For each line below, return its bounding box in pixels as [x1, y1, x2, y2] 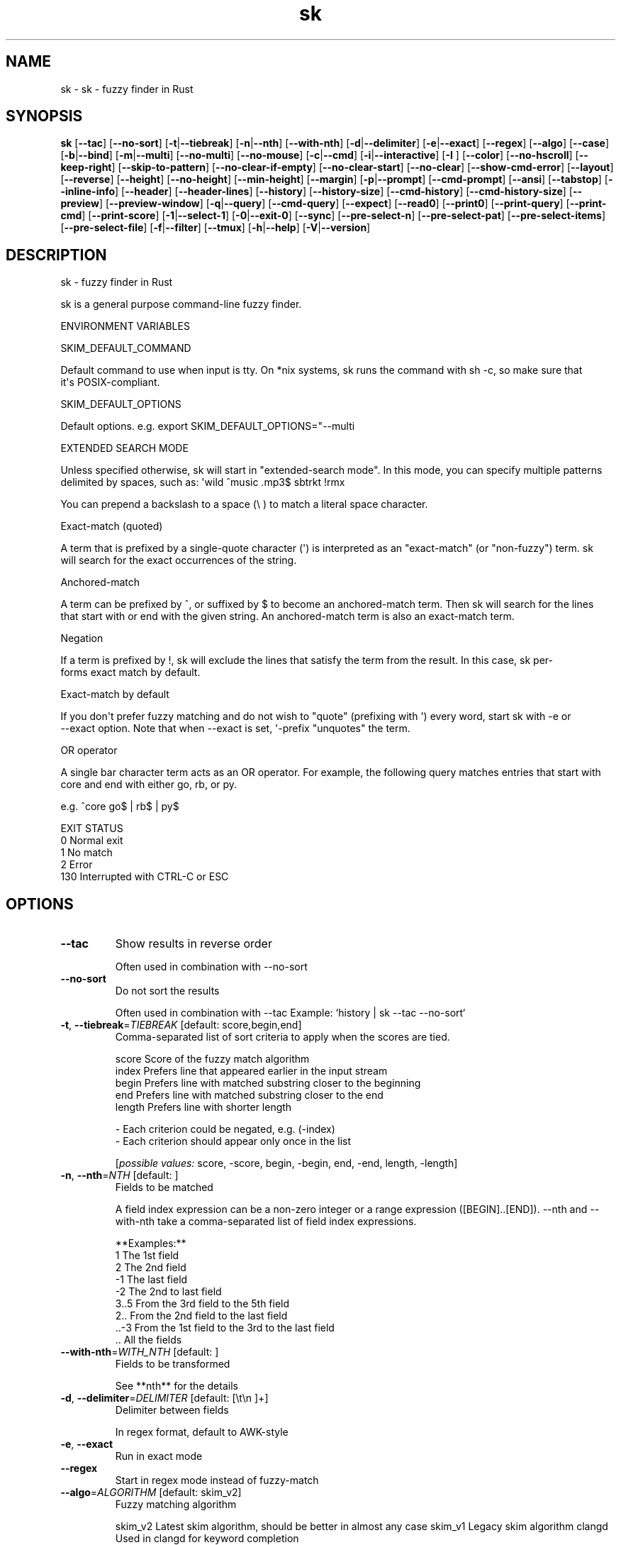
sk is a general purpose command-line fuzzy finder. [60, 298, 302, 311]
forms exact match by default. [60, 666, 201, 679]
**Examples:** [115, 1237, 186, 1250]
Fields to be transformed [115, 1358, 230, 1370]
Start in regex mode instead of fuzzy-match [115, 1474, 319, 1487]
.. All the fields [115, 1334, 182, 1346]
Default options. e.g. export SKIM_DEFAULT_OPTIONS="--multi [60, 420, 355, 433]
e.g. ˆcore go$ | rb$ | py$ [60, 800, 179, 813]
